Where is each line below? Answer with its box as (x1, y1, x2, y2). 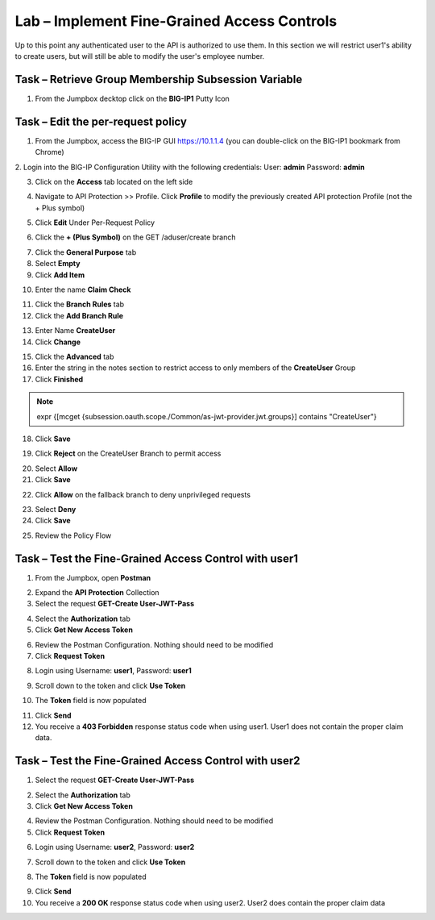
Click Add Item (35, 270, 85, 280)
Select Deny (35, 504, 77, 514)
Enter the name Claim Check (35, 285, 131, 294)
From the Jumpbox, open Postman (35, 572, 151, 582)
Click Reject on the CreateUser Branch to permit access (35, 448, 222, 459)
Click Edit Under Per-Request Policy (35, 218, 155, 227)
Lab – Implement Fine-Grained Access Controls (14, 12, 338, 30)
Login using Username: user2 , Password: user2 (35, 843, 195, 852)
